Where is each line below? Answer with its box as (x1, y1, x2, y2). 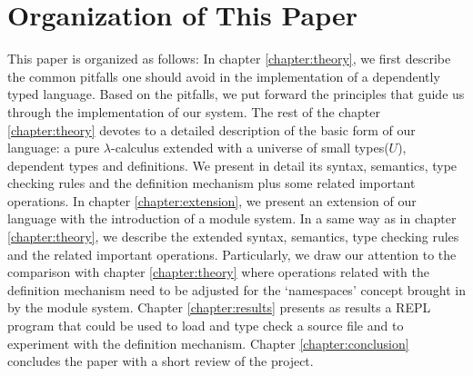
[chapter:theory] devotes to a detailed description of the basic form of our (7, 120, 416, 139)
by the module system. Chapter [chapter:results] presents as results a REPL (7, 298, 431, 317)
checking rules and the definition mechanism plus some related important (7, 173, 416, 193)
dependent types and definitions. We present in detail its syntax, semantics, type (7, 155, 458, 174)
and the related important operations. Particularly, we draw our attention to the (7, 244, 457, 263)
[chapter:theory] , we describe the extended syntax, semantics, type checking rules (7, 227, 459, 246)
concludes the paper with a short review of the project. (7, 351, 314, 371)
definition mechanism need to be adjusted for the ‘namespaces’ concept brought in (7, 280, 466, 299)
